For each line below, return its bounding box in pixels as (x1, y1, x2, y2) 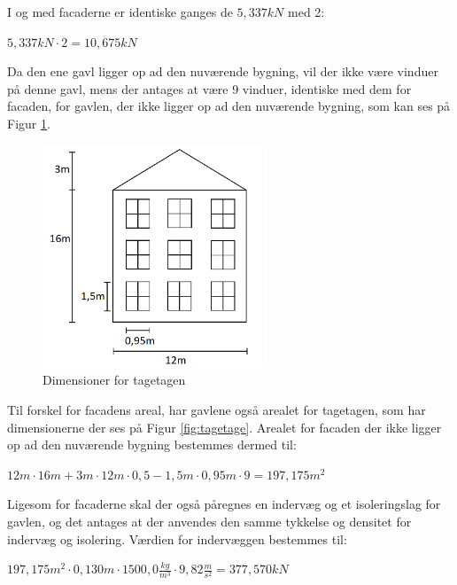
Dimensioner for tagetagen (43, 370, 186, 389)
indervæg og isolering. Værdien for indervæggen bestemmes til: (7, 529, 347, 548)
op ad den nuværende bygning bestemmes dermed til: (7, 435, 297, 454)
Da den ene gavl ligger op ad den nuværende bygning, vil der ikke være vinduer (7, 62, 438, 81)
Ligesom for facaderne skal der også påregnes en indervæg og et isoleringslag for (7, 495, 441, 513)
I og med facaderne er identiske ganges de (7, 3, 233, 20)
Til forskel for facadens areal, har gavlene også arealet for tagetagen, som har (7, 401, 426, 419)
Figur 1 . (7, 113, 50, 132)
